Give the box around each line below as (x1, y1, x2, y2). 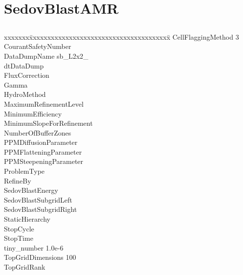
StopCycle (4, 223, 34, 233)
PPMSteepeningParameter (4, 156, 84, 166)
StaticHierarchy (4, 214, 50, 224)
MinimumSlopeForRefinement (4, 118, 93, 128)
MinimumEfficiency (4, 108, 62, 118)
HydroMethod (4, 89, 46, 99)
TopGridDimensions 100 (4, 252, 76, 262)
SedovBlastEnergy (4, 185, 58, 195)
